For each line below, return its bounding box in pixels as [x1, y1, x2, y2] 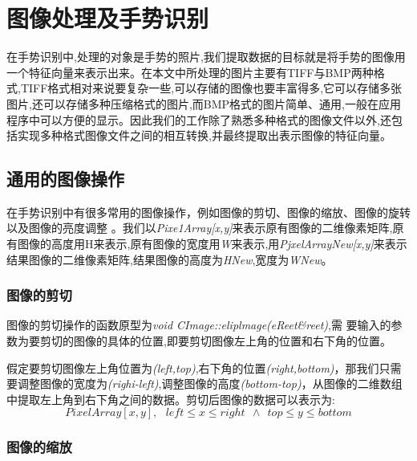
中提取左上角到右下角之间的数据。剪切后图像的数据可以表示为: [6, 390, 335, 407]
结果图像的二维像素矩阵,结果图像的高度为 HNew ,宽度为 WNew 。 [6, 251, 333, 267]
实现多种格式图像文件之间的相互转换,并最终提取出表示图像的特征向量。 [17, 127, 391, 144]
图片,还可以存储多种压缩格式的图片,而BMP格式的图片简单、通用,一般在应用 [6, 95, 401, 112]
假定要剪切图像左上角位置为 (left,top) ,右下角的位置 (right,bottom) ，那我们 [6, 359, 379, 376]
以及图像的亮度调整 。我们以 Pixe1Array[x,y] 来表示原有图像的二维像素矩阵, [6, 219, 393, 236]
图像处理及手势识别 [6, 2, 209, 35]
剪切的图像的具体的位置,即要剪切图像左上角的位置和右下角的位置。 [39, 332, 391, 349]
